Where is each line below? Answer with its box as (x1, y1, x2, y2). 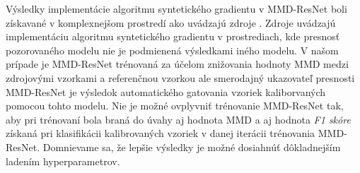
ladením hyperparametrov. (6, 153, 120, 168)
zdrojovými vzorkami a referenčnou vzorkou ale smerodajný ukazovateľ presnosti (6, 70, 355, 85)
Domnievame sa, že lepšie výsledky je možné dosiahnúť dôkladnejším (42, 139, 341, 154)
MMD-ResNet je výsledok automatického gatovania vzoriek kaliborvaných (6, 84, 326, 99)
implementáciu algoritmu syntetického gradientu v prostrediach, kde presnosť (6, 29, 340, 44)
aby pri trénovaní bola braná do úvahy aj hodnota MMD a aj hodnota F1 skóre (6, 112, 351, 126)
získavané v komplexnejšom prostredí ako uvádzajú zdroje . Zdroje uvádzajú (6, 15, 336, 30)
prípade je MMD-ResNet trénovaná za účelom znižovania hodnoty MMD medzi (6, 56, 349, 71)
